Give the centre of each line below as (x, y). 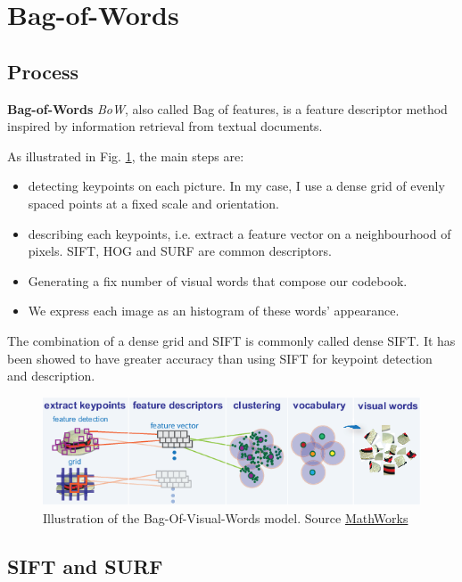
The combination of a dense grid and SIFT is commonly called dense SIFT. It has (231, 340)
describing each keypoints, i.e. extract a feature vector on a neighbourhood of (239, 233)
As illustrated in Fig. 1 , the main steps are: (126, 156)
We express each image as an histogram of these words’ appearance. (214, 311)
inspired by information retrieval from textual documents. (165, 126)
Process (43, 71)
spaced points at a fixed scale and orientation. (153, 203)
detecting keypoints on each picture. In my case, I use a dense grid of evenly (236, 186)
